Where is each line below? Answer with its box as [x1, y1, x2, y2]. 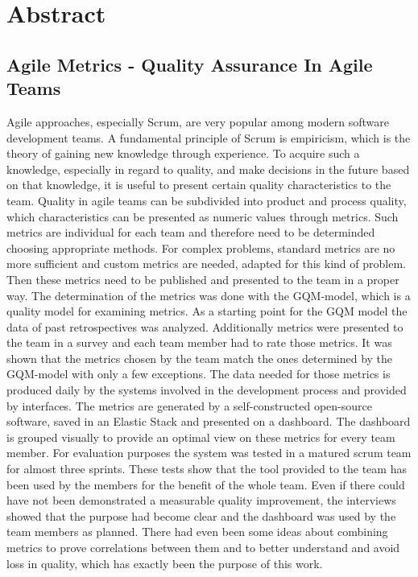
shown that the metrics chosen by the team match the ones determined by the [6, 349, 393, 366]
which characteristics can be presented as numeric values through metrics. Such [6, 208, 399, 225]
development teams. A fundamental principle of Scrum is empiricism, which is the [6, 129, 411, 146]
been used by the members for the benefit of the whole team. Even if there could [6, 476, 405, 493]
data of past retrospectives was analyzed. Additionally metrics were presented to [6, 318, 404, 335]
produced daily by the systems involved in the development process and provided [6, 381, 407, 398]
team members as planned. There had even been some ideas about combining [6, 523, 388, 540]
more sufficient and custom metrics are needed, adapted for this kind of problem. [6, 255, 406, 272]
